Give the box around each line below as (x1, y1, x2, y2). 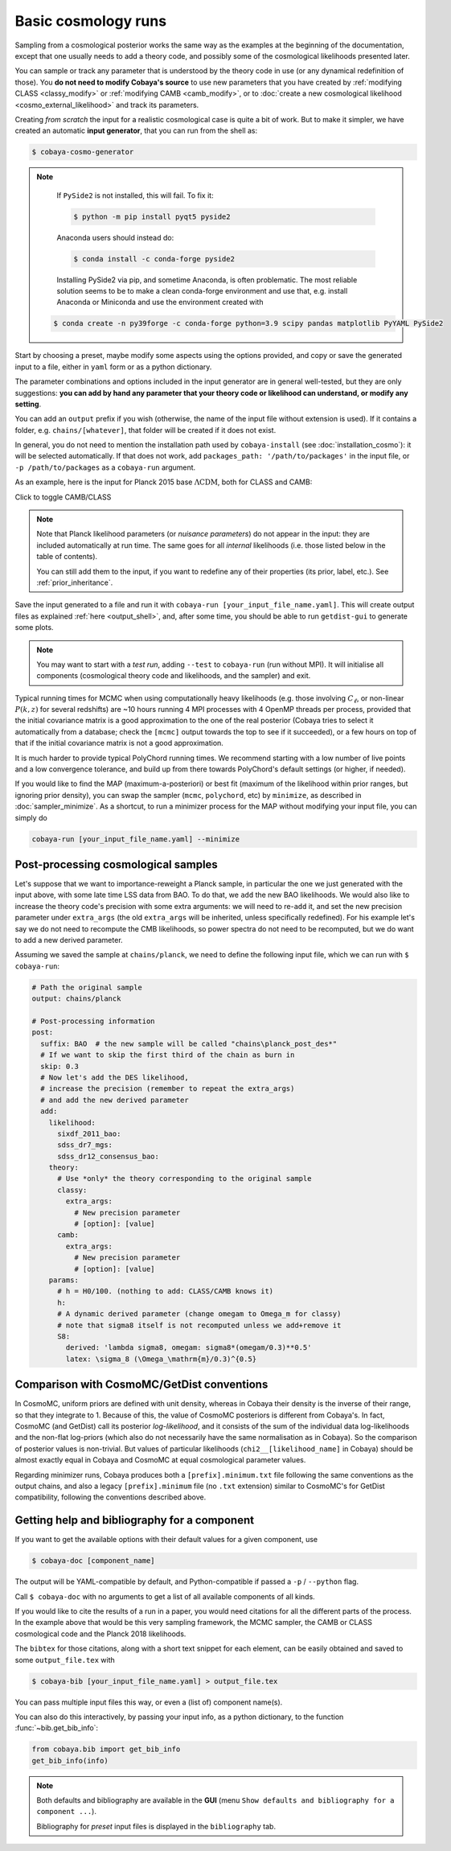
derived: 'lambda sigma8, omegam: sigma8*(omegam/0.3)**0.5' (65, 1343, 312, 1352)
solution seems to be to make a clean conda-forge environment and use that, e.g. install (56, 286, 348, 295)
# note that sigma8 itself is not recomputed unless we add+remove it (57, 1320, 342, 1330)
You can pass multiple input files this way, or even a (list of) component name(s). (14, 1697, 283, 1707)
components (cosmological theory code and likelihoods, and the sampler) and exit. (36, 671, 311, 681)
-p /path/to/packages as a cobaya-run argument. (14, 463, 196, 472)
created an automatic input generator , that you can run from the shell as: (14, 125, 258, 136)
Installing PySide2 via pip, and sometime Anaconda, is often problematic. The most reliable (56, 274, 358, 285)
